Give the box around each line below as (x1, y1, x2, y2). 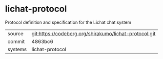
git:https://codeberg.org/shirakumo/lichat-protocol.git (31, 30, 156, 37)
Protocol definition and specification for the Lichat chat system (5, 19, 132, 25)
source (7, 30, 23, 37)
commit (7, 38, 25, 44)
